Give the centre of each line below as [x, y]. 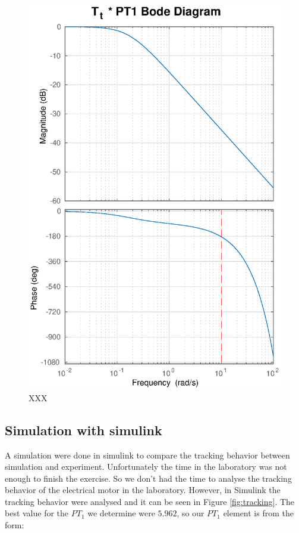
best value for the [37, 513]
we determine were [121, 513]
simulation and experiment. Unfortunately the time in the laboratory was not [146, 467]
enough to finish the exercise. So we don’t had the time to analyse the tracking [148, 478]
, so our [191, 513]
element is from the [258, 513]
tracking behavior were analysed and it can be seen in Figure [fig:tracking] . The [150, 501]
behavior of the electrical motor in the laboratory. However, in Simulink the [143, 490]
